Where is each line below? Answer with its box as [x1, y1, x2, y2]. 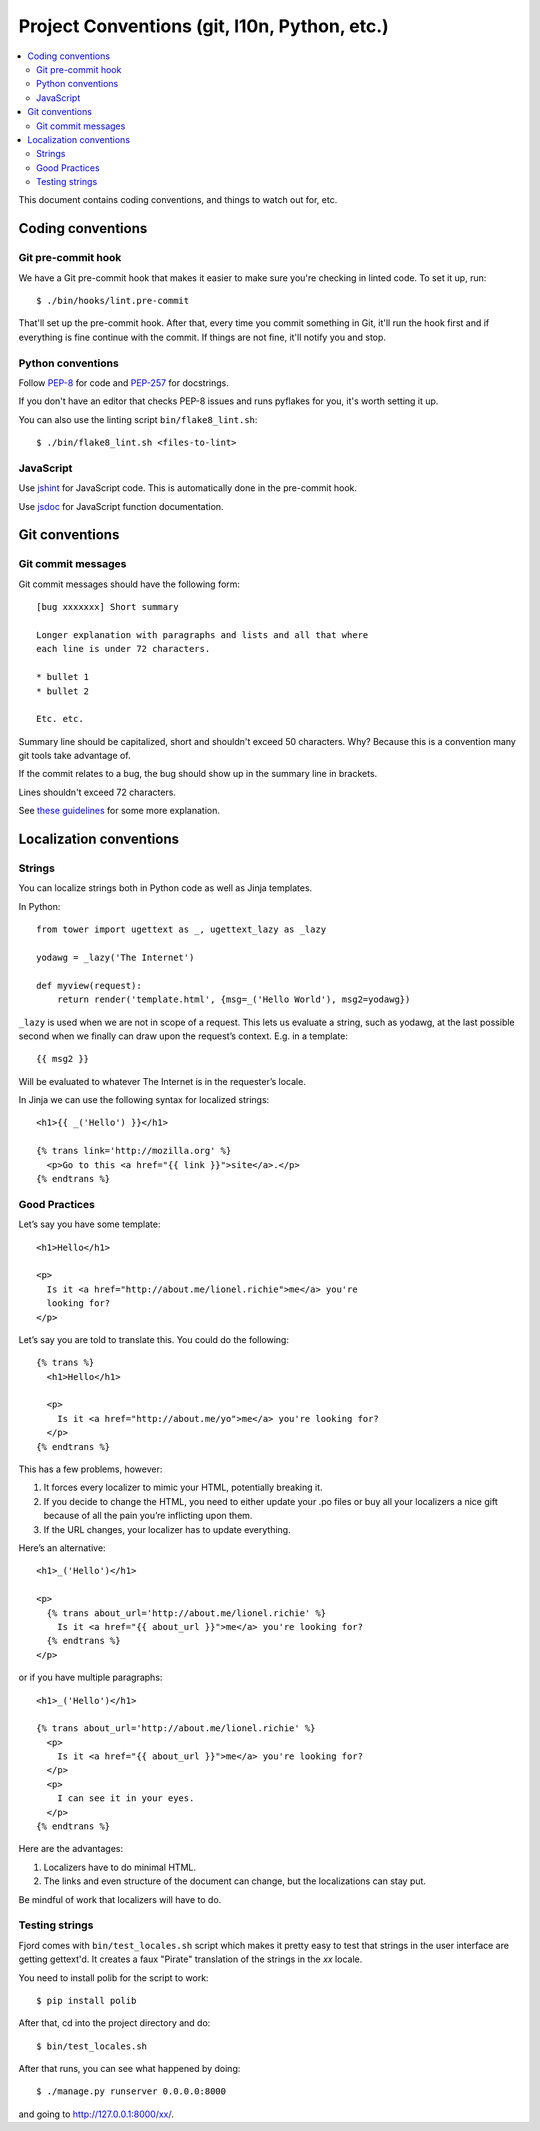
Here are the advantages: [18, 1843, 124, 1855]
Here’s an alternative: [18, 1542, 106, 1554]
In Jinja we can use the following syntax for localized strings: [18, 1094, 270, 1106]
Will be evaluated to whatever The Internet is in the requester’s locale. [18, 1075, 307, 1087]
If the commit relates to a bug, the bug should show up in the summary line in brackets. [18, 768, 378, 780]
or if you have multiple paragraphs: [18, 1671, 163, 1684]
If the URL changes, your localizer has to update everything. [43, 1523, 291, 1535]
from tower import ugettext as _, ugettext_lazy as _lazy [36, 924, 327, 935]
